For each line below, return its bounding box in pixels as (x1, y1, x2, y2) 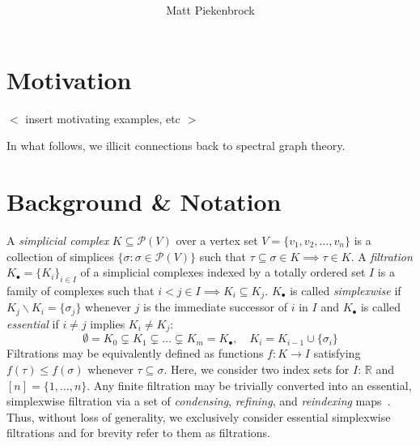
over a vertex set (176, 232, 258, 249)
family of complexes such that (6, 282, 155, 299)
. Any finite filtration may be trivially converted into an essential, (87, 376, 412, 393)
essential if (6, 315, 59, 332)
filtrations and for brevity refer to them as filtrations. (6, 424, 271, 441)
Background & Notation (6, 185, 282, 218)
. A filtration (350, 247, 413, 264)
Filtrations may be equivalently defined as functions (6, 345, 264, 362)
